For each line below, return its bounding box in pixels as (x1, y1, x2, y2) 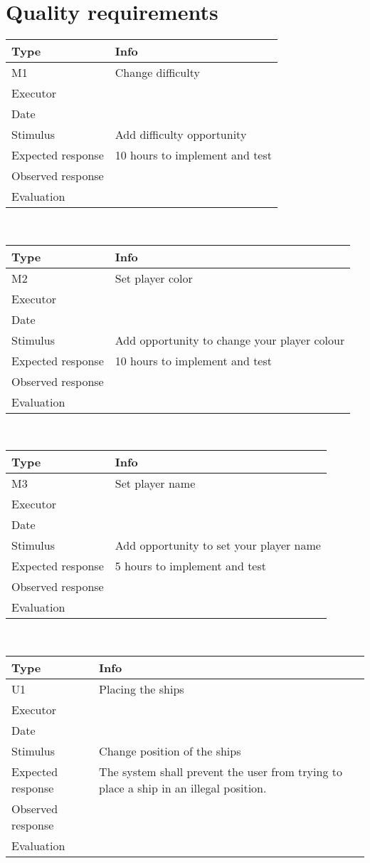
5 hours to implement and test (115, 558, 266, 575)
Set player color (115, 269, 193, 286)
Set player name (115, 475, 196, 492)
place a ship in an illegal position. (99, 779, 267, 796)
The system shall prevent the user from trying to (99, 763, 342, 780)
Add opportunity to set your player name (115, 537, 321, 554)
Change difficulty (115, 64, 200, 81)
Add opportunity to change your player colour (115, 331, 345, 348)
